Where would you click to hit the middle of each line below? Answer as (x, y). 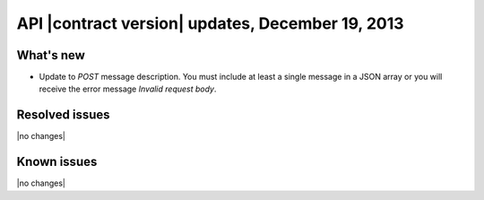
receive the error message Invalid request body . (128, 89)
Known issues (57, 162)
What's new (51, 55)
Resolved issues (64, 115)
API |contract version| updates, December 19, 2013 (210, 23)
